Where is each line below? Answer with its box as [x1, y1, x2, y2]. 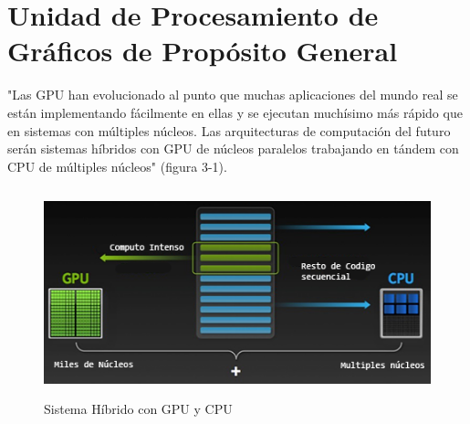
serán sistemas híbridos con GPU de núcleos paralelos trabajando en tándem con [7, 139, 459, 158]
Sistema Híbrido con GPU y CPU [44, 398, 233, 418]
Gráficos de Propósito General [7, 32, 398, 69]
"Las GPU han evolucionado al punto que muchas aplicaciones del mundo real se [7, 85, 458, 104]
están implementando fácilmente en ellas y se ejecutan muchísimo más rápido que [7, 102, 463, 122]
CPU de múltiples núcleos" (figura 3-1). [7, 156, 227, 175]
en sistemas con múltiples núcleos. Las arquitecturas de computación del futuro [7, 121, 451, 140]
